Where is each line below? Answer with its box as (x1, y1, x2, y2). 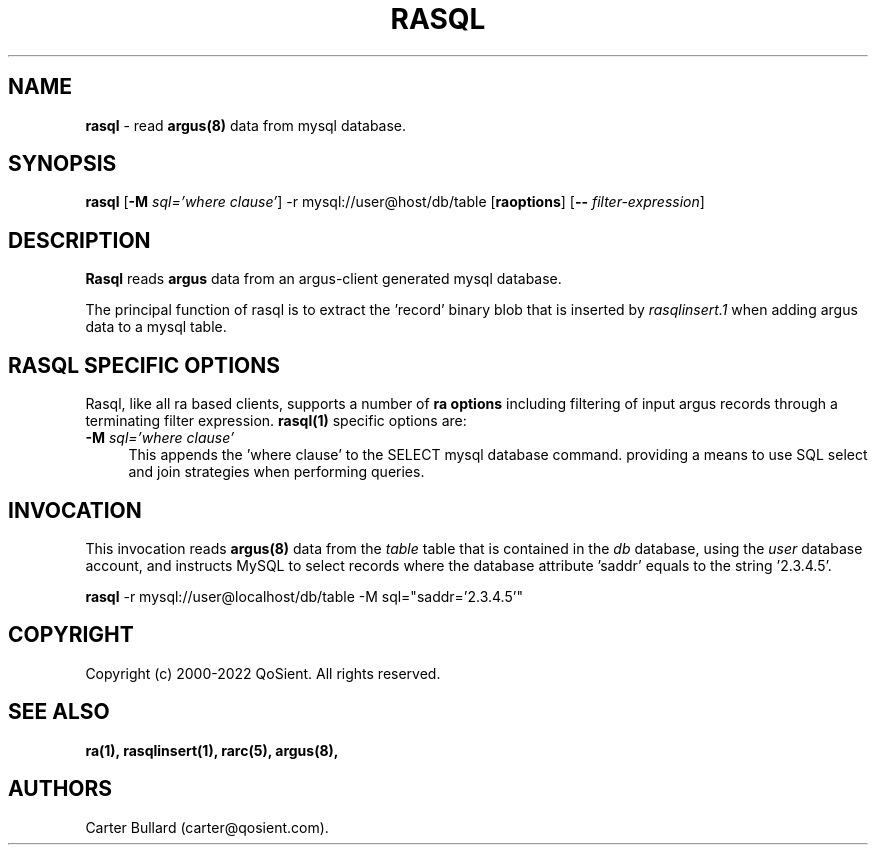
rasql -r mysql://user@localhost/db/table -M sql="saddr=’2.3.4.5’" (85, 587, 523, 605)
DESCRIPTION (8, 227, 151, 253)
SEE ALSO (8, 699, 110, 725)
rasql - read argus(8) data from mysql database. (85, 116, 407, 134)
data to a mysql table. (85, 318, 227, 336)
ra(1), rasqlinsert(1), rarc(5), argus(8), (85, 741, 339, 759)
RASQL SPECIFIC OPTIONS (8, 352, 280, 378)
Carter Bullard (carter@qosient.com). (85, 818, 329, 836)
